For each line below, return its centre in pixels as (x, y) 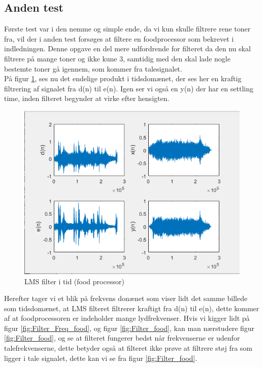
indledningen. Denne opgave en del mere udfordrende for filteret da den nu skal (127, 48)
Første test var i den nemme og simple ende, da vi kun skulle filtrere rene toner (127, 29)
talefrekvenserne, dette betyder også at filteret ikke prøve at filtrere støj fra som (128, 348)
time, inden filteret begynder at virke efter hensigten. (87, 98)
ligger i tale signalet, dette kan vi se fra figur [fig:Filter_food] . (101, 358)
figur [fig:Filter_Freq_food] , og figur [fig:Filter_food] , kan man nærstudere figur (129, 328)
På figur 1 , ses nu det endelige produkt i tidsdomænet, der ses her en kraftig (123, 78)
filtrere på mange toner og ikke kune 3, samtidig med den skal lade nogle (117, 58)
